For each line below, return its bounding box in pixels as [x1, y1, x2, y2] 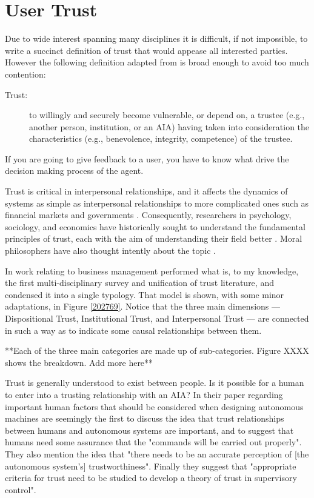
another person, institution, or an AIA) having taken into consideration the [29, 120, 310, 133]
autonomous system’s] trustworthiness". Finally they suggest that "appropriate [5, 459, 296, 472]
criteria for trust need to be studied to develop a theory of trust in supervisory [5, 471, 297, 484]
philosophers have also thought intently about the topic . [5, 244, 216, 257]
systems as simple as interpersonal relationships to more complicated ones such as [5, 196, 309, 209]
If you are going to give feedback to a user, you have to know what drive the [5, 152, 289, 165]
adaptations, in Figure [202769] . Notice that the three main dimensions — [5, 300, 280, 313]
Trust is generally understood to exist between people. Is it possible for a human [5, 376, 304, 389]
